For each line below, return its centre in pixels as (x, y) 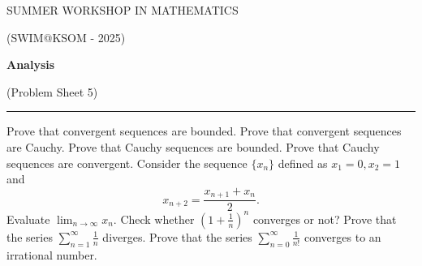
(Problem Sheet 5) (52, 91)
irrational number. (52, 254)
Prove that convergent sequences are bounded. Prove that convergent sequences (204, 131)
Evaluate (28, 219)
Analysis (31, 64)
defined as (303, 163)
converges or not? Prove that (325, 219)
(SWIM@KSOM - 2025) (66, 37)
